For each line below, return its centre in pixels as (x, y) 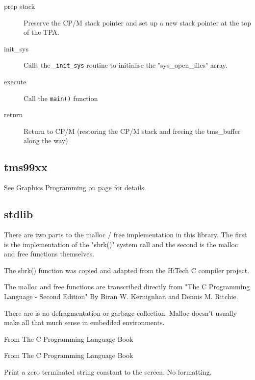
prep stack (20, 6)
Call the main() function (61, 98)
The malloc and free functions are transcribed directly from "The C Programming (127, 287)
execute (15, 82)
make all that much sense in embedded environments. (84, 322)
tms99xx (26, 167)
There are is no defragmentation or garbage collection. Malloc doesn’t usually (120, 313)
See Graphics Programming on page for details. (75, 188)
